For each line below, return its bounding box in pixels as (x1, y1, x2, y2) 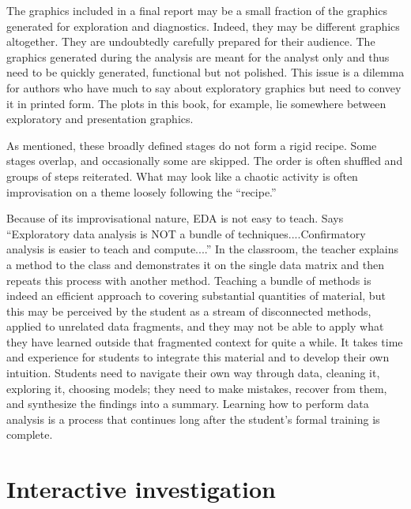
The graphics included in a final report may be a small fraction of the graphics (6, 2, 387, 18)
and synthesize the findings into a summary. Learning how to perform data (6, 395, 369, 412)
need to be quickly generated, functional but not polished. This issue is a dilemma (6, 64, 405, 80)
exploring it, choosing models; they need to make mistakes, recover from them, (6, 380, 387, 396)
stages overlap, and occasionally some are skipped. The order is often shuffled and (6, 152, 403, 169)
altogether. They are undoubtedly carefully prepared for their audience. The (6, 33, 375, 50)
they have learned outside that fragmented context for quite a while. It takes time (6, 333, 403, 350)
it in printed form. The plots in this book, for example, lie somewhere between (6, 95, 386, 111)
